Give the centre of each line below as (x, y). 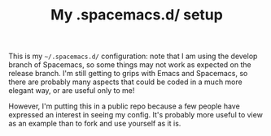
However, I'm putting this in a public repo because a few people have (124, 106)
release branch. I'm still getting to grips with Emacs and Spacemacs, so (128, 74)
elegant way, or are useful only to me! (72, 91)
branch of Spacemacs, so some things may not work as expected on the (130, 65)
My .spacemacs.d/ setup (137, 15)
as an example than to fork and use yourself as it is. (95, 124)
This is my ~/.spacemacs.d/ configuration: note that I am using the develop (133, 56)
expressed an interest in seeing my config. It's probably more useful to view (135, 115)
